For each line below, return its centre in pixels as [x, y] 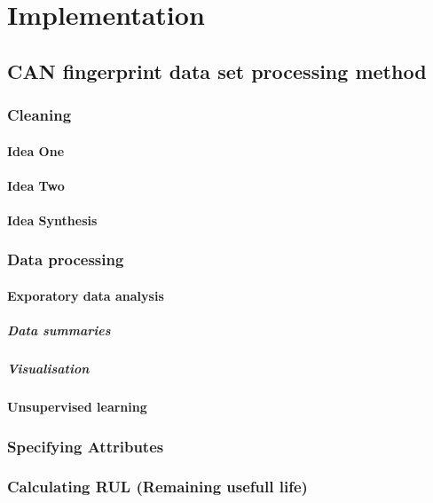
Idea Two [36, 185]
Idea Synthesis [52, 220]
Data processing [66, 259]
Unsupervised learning [77, 407]
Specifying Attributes [86, 446]
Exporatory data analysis [86, 295]
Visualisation [48, 369]
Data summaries [59, 330]
